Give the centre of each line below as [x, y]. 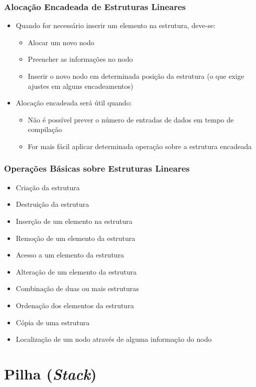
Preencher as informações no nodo [80, 59]
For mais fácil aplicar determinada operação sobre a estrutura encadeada [140, 146]
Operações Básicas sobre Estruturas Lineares [97, 168]
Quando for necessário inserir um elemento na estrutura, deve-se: [116, 25]
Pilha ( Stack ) [50, 373]
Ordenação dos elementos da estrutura [75, 305]
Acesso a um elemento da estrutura [70, 255]
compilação [45, 129]
